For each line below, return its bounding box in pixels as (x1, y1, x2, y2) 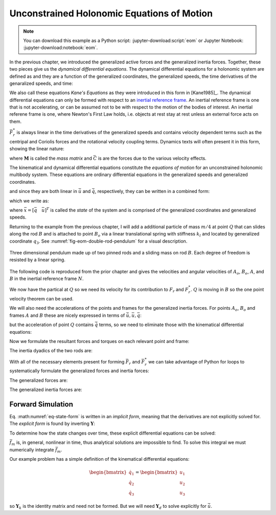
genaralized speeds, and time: (9, 80, 74, 87)
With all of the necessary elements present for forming (9, 358, 125, 364)
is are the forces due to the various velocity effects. (98, 155, 206, 161)
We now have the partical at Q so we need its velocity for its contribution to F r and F (9, 287, 189, 294)
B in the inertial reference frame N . (9, 275, 84, 282)
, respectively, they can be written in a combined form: (95, 188, 210, 195)
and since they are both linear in (9, 188, 78, 195)
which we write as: (9, 198, 49, 204)
